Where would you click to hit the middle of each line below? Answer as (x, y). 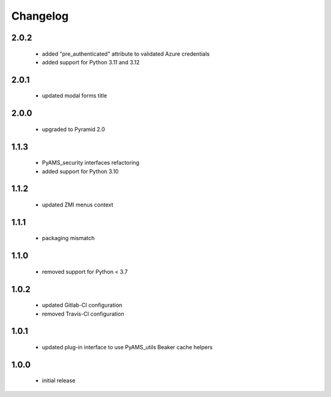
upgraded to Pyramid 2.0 (74, 129)
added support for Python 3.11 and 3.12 (91, 62)
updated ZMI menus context (78, 205)
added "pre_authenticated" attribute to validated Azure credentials (126, 54)
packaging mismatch (68, 238)
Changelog (40, 16)
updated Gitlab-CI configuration (82, 305)
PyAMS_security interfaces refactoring (91, 163)
